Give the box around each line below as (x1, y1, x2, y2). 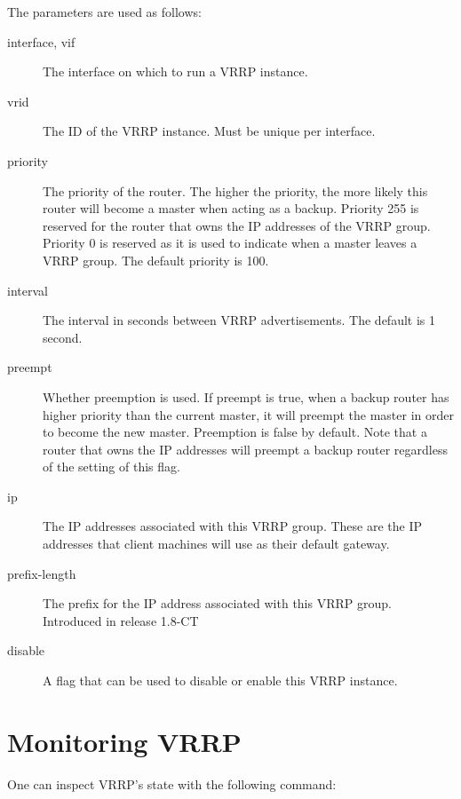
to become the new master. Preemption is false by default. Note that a (43, 423, 427, 441)
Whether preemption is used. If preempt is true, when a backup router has (43, 387, 449, 406)
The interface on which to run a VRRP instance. (43, 62, 308, 81)
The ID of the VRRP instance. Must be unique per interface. (43, 122, 376, 140)
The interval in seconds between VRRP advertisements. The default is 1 (43, 311, 435, 329)
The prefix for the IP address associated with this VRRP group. (43, 594, 392, 613)
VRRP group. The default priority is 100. (43, 250, 269, 269)
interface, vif (7, 32, 76, 51)
